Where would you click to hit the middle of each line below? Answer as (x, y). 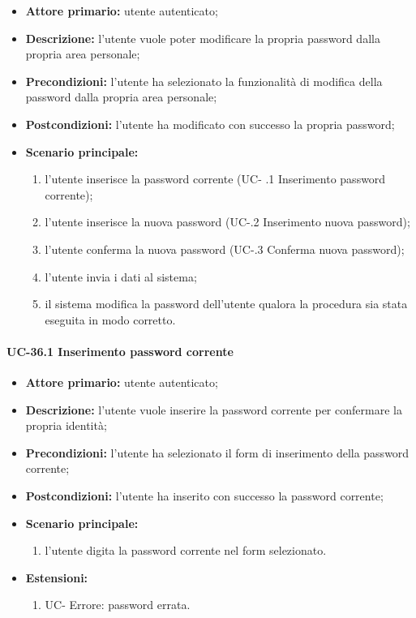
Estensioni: (57, 577)
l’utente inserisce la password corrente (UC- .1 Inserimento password (215, 179)
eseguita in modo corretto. (110, 319)
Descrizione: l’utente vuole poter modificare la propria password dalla (203, 38)
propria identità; (66, 425)
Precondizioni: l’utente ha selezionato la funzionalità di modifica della (204, 81)
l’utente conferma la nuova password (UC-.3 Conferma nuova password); (225, 249)
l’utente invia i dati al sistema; (121, 276)
